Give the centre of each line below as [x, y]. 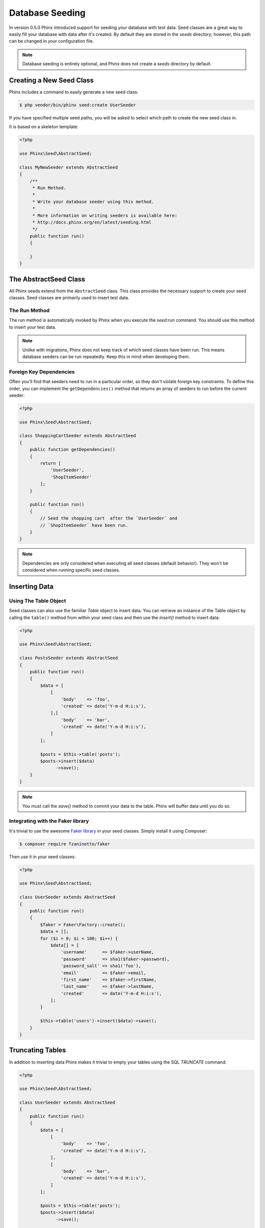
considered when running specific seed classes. [71, 570]
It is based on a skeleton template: [44, 127]
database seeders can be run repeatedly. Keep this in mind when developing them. [106, 357]
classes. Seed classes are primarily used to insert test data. [69, 298]
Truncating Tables [38, 1050]
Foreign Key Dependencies [42, 372]
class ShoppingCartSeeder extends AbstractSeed [78, 436]
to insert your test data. [33, 327]
